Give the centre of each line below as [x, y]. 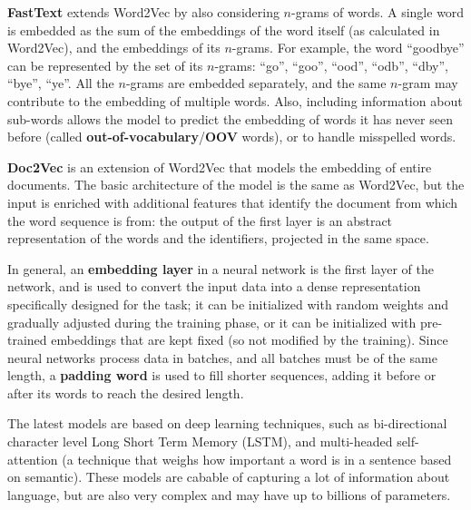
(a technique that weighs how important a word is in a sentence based [257, 459]
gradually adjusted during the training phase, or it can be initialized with [212, 322]
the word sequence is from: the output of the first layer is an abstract [200, 220]
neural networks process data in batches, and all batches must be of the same [222, 357]
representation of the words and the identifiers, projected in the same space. [218, 238]
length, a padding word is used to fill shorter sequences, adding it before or [222, 375]
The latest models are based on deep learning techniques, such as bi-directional [227, 423]
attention [33, 459]
